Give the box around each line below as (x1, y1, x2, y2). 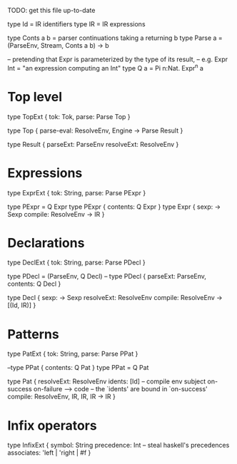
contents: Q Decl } (7, 279, 61, 288)
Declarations (7, 234, 85, 251)
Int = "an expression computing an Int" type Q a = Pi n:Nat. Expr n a (7, 63, 203, 72)
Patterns (7, 326, 59, 342)
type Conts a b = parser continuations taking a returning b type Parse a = (7, 33, 223, 42)
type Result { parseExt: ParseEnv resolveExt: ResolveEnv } (7, 140, 179, 148)
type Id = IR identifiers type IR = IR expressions (7, 20, 146, 28)
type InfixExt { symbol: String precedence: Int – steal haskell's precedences (7, 441, 230, 450)
